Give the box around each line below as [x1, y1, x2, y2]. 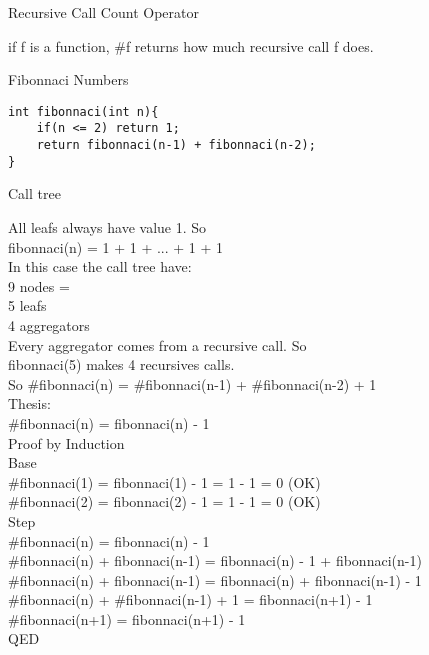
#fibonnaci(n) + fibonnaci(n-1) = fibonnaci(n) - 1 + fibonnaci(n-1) [8, 550, 422, 571]
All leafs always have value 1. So [8, 217, 207, 237]
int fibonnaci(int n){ [8, 104, 159, 119]
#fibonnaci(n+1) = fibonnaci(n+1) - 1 [8, 608, 246, 629]
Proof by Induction [8, 432, 125, 453]
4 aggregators [8, 314, 90, 335]
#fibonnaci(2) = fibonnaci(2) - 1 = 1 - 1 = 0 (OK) [8, 491, 321, 512]
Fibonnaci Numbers [8, 69, 129, 90]
